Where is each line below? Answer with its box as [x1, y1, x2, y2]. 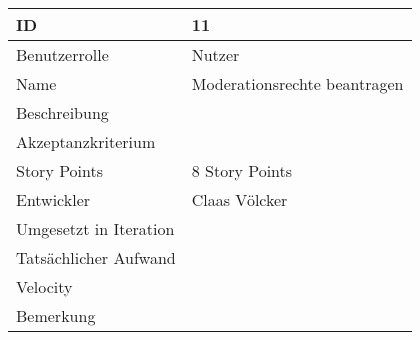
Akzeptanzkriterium [16, 130, 156, 153]
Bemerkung [16, 304, 96, 327]
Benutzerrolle [16, 43, 109, 66]
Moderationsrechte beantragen [191, 72, 404, 95]
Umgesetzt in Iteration [16, 217, 175, 240]
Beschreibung [16, 101, 109, 124]
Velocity [16, 275, 73, 298]
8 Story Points [191, 159, 293, 182]
